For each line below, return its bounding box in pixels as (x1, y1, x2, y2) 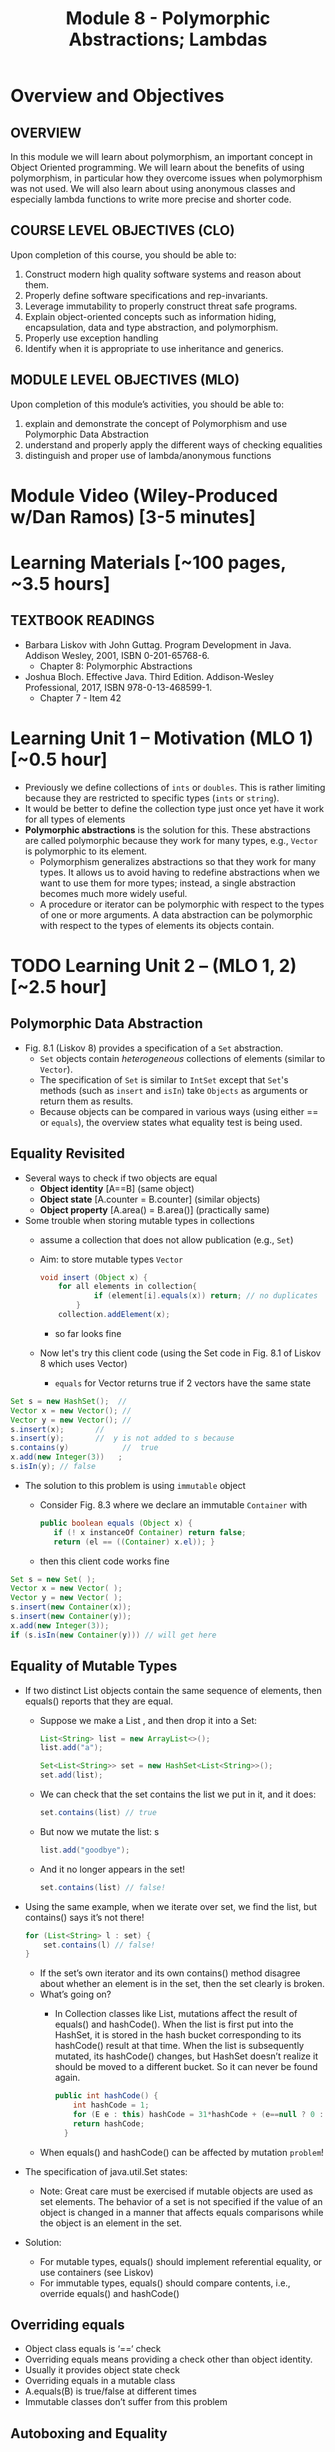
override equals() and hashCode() (39, 2287, 180, 2299)
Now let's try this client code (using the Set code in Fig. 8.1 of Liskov (39, 1347, 322, 1359)
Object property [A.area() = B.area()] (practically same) (39, 1203, 270, 1216)
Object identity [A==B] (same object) (39, 1182, 195, 1194)
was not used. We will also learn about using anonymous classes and (10, 183, 296, 194)
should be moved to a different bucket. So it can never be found (54, 2061, 318, 2073)
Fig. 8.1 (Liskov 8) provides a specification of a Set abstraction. (24, 1042, 284, 1054)
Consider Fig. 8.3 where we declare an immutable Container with (39, 1498, 308, 1511)
